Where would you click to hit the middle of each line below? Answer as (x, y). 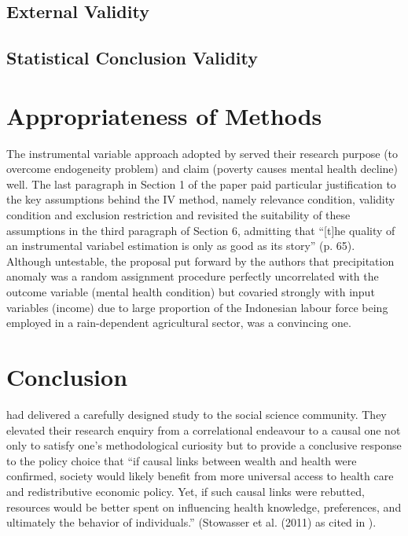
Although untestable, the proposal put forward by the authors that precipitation (200, 261)
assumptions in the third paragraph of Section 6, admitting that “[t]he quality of (201, 230)
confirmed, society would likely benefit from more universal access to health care (200, 476)
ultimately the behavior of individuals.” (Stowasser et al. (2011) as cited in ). (191, 522)
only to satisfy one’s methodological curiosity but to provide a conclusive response (204, 445)
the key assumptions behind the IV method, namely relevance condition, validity (201, 199)
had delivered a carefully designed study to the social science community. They (197, 414)
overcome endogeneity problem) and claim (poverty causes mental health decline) (202, 169)
